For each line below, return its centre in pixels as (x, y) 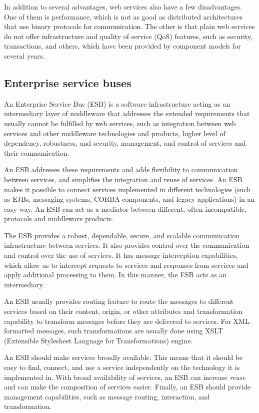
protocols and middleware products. (59, 219)
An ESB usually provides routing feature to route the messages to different (119, 301)
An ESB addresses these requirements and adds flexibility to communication (121, 169)
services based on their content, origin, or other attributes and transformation (123, 311)
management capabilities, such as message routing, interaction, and (107, 396)
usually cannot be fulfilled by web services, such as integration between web (120, 123)
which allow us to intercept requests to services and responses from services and (126, 265)
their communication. (37, 152)
